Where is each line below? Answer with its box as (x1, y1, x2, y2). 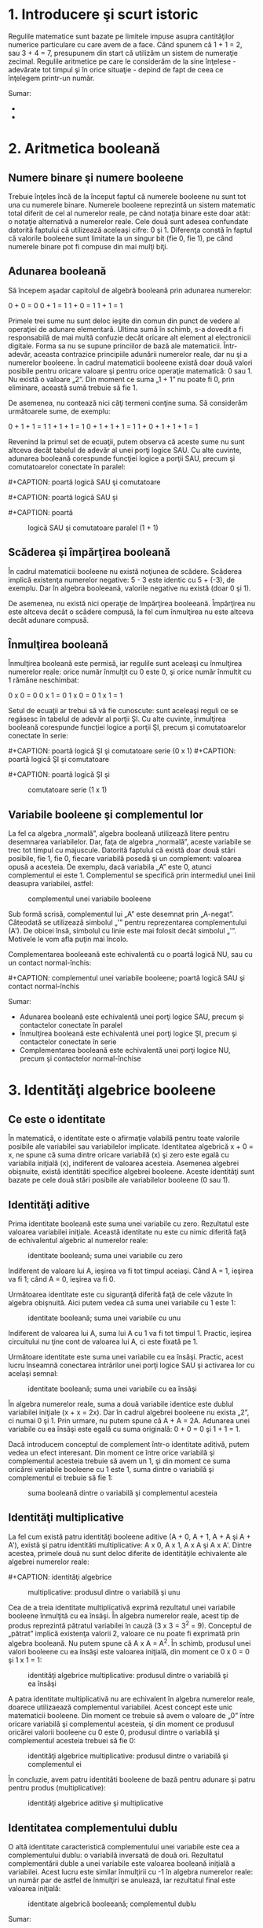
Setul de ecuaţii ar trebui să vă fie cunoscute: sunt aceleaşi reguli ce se (8, 706, 239, 716)
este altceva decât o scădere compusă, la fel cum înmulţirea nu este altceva (8, 607, 254, 616)
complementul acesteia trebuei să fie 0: (8, 1736, 136, 1746)
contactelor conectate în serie (19, 1037, 117, 1047)
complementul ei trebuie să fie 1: (8, 1473, 113, 1482)
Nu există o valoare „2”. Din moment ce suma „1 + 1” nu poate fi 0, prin (8, 374, 236, 384)
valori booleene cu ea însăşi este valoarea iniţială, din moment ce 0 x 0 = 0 (8, 1647, 250, 1657)
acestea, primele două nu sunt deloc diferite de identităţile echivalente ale (8, 1548, 247, 1558)
